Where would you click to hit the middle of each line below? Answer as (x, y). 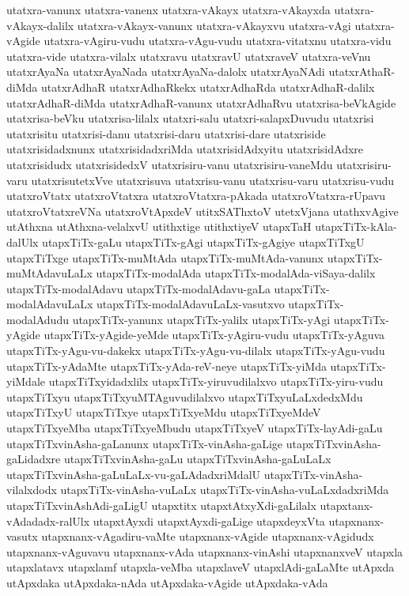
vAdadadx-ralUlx (48, 521)
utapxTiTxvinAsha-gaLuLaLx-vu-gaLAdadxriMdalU (134, 474)
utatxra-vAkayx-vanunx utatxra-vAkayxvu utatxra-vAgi (214, 25)
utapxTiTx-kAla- (356, 226)
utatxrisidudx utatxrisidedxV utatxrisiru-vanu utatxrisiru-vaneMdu (170, 164)
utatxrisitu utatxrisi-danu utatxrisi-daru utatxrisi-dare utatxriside (166, 133)
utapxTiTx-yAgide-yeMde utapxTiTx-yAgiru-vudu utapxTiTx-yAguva (214, 335)
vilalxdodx (32, 490)
